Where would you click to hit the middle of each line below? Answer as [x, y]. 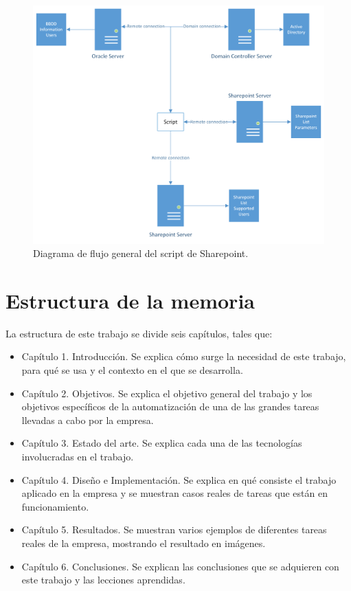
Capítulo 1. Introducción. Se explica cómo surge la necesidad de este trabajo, [184, 356]
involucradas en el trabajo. [78, 457]
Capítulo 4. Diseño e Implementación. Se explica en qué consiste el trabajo [179, 479]
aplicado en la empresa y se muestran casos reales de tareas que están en [174, 493]
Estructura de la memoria [130, 300]
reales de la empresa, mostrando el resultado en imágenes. [144, 543]
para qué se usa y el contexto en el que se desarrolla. [132, 370]
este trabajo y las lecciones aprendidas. [103, 580]
